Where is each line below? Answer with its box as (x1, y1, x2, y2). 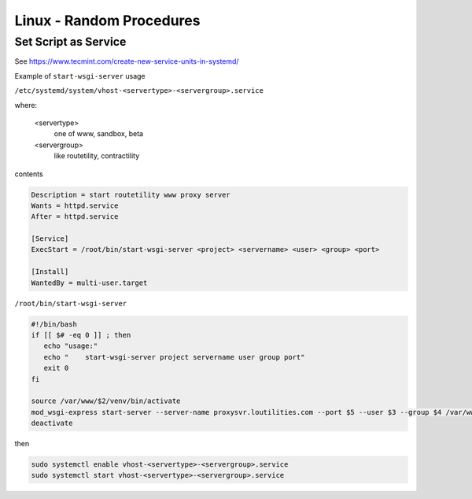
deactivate (31, 419, 73, 428)
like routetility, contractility (53, 151, 140, 161)
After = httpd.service (31, 213, 119, 221)
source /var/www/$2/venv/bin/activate (31, 397, 181, 405)
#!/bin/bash (31, 320, 78, 328)
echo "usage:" (43, 342, 98, 350)
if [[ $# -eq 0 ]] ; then (31, 331, 131, 339)
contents (14, 169, 43, 179)
